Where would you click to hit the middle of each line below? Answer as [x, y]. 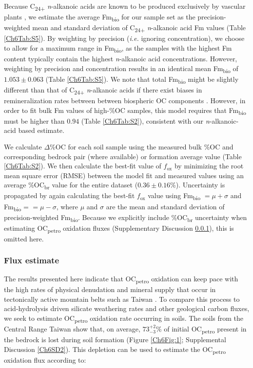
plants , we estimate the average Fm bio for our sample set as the [100, 17]
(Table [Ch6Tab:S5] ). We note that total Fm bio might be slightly [142, 79]
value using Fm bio [174, 196]
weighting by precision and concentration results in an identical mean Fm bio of [121, 69]
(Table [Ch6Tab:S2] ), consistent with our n [145, 120]
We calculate [23, 146]
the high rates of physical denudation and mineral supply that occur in [110, 289]
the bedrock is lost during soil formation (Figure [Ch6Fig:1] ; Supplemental [115, 339]
